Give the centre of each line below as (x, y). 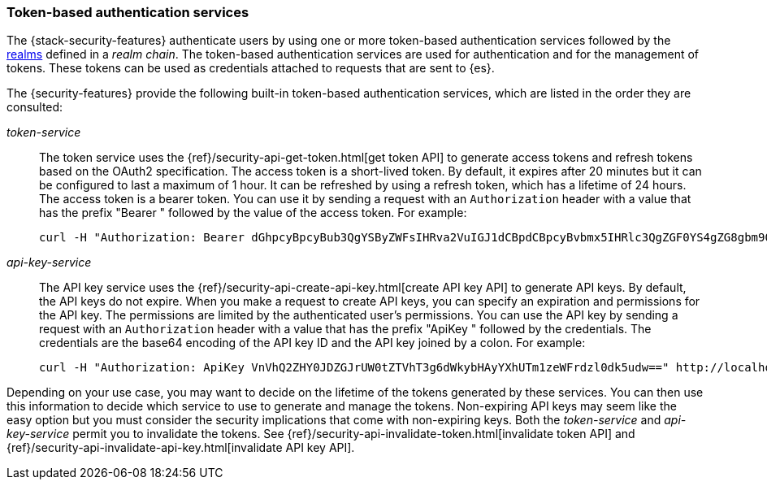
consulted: (35, 107)
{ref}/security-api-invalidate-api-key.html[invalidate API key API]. (181, 448)
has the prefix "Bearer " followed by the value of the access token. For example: (253, 213)
